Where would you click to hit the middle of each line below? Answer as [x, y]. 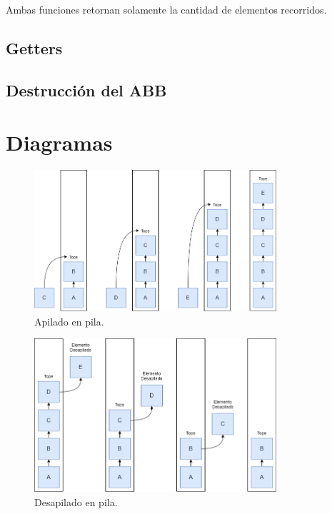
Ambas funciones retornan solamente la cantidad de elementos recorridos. [166, 9]
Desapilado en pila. [76, 502]
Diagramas [59, 142]
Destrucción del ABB [86, 90]
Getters [34, 47]
